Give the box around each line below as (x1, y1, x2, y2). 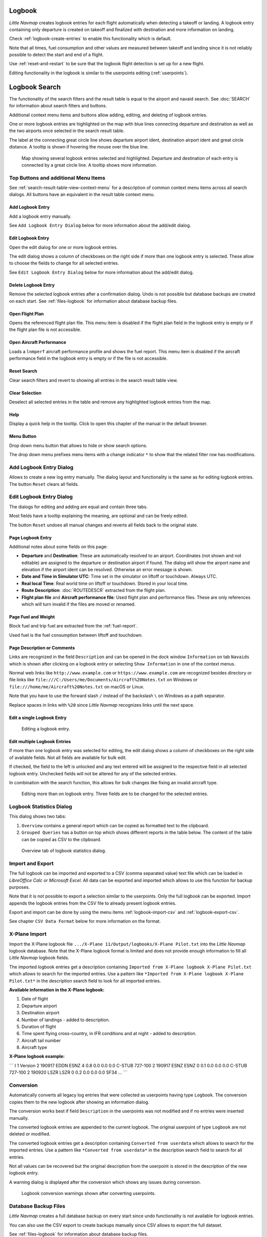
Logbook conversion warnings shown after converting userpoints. (21, 1190, 156, 1196)
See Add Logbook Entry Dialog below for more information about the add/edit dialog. (9, 223, 191, 229)
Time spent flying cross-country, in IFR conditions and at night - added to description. (21, 1031, 197, 1037)
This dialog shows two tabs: (9, 813, 66, 819)
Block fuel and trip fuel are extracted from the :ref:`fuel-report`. (9, 623, 138, 629)
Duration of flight (21, 1023, 56, 1029)
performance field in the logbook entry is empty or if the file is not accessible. (9, 355, 168, 361)
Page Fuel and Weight (9, 614, 55, 620)
